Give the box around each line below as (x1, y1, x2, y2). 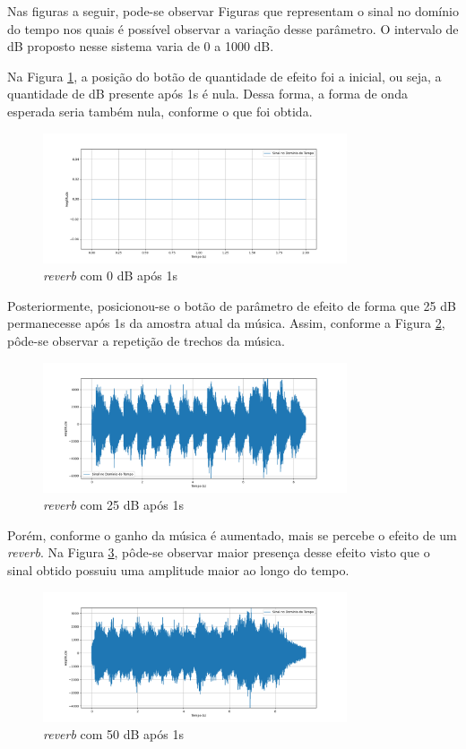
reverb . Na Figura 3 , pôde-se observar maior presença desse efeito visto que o (7, 543, 430, 562)
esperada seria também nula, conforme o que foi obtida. (7, 101, 313, 120)
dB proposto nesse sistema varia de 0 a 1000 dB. (7, 37, 274, 56)
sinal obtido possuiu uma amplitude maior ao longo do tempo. (7, 561, 349, 580)
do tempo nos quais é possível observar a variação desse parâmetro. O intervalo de (7, 19, 459, 38)
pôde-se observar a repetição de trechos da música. (7, 331, 285, 350)
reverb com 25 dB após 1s (43, 495, 184, 514)
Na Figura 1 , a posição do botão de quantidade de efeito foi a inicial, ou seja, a (7, 66, 442, 85)
